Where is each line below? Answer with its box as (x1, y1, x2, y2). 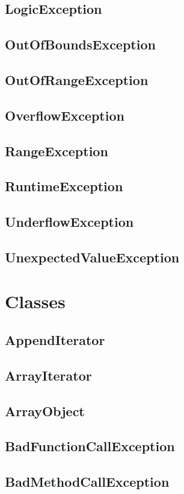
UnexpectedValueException (5, 247, 180, 266)
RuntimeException (5, 177, 123, 195)
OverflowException (5, 106, 124, 124)
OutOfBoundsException (5, 35, 156, 54)
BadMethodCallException (5, 472, 170, 491)
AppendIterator (5, 331, 105, 349)
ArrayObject (5, 401, 85, 420)
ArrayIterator (5, 366, 92, 384)
